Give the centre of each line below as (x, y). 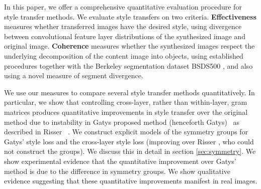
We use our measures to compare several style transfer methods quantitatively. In (129, 92)
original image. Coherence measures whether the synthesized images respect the (129, 46)
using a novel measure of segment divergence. (74, 75)
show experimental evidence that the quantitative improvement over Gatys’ (120, 161)
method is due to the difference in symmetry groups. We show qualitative (117, 171)
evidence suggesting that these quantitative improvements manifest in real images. (131, 181)
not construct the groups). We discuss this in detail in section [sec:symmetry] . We (130, 151)
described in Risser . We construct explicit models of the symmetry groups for (126, 132)
